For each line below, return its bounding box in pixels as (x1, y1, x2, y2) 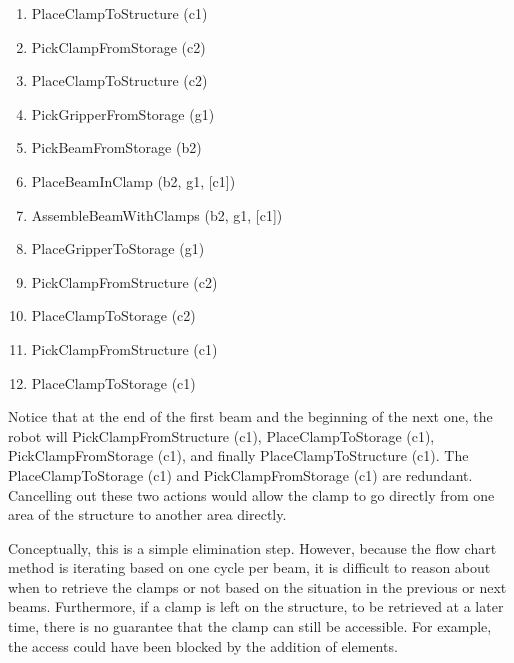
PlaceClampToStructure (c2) (31, 70, 208, 91)
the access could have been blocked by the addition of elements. (8, 635, 398, 656)
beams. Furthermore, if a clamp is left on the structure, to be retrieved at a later (8, 596, 504, 617)
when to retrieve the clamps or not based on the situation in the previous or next (8, 576, 507, 597)
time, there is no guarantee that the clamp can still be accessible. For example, (8, 616, 492, 637)
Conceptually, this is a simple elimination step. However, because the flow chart (8, 537, 497, 558)
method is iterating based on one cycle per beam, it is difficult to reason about (8, 557, 491, 578)
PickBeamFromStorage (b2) (31, 137, 202, 158)
